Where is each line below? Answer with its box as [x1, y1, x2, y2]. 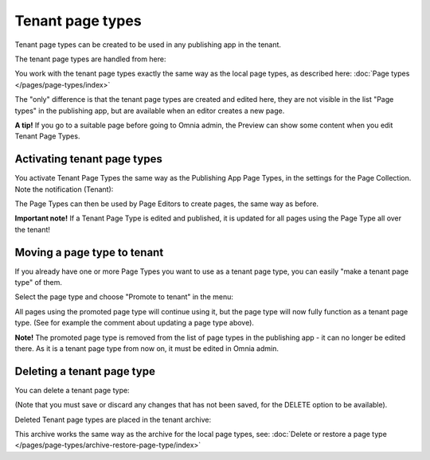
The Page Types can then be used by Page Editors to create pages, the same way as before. [14, 199, 319, 209]
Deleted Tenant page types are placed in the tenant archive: [14, 415, 211, 424]
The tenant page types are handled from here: [14, 54, 166, 64]
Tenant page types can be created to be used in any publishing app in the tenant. [14, 40, 282, 49]
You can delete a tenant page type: [14, 385, 131, 395]
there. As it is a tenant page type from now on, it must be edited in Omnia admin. [14, 344, 279, 353]
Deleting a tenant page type [14, 364, 155, 378]
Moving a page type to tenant [14, 245, 164, 259]
